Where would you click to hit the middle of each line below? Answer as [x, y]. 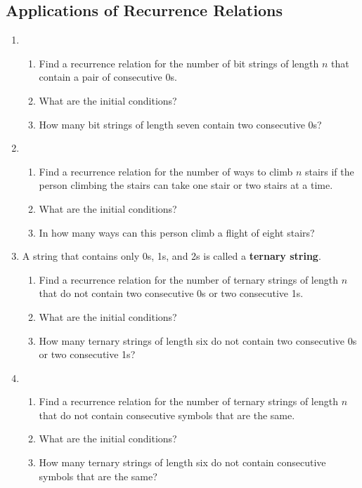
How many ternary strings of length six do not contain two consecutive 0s [198, 340]
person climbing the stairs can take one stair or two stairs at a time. [186, 185]
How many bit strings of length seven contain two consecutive [172, 124]
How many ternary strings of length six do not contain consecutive [182, 462]
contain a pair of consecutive [101, 77]
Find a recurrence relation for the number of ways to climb [166, 171]
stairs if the [329, 171]
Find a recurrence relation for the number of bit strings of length [179, 63]
